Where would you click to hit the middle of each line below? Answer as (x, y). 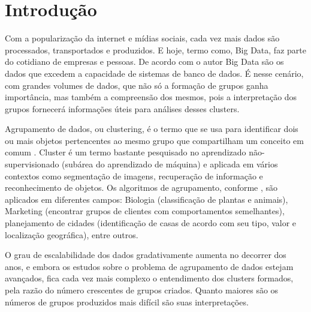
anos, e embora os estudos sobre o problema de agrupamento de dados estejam (149, 266)
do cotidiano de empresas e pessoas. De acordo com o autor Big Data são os (144, 61)
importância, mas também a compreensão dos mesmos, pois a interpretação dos (151, 97)
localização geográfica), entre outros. (72, 234)
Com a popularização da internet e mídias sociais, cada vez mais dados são (142, 38)
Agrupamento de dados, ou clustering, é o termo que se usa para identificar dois (152, 129)
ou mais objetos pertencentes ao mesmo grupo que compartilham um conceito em (154, 140)
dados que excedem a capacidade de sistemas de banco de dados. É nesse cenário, (154, 73)
